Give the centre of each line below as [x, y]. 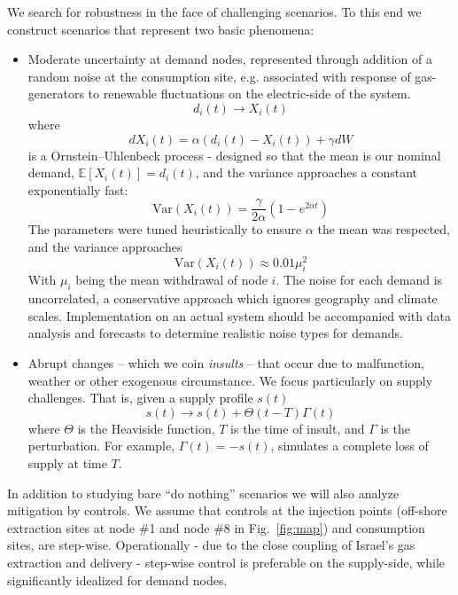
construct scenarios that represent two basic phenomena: [161, 29]
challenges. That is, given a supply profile [140, 398]
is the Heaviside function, [146, 428]
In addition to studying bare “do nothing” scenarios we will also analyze [203, 493]
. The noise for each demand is [359, 280]
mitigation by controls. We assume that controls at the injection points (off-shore [227, 510]
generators [56, 94]
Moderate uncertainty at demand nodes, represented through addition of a [230, 59]
